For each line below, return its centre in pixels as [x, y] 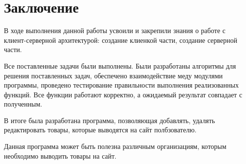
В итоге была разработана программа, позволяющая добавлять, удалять [110, 120]
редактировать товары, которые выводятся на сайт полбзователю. [100, 130]
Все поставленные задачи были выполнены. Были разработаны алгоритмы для [120, 65]
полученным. [23, 104]
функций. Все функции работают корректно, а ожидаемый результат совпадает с [123, 94]
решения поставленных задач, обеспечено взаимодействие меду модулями [113, 75]
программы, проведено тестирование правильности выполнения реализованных [121, 85]
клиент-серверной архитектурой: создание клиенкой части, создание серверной [121, 40]
